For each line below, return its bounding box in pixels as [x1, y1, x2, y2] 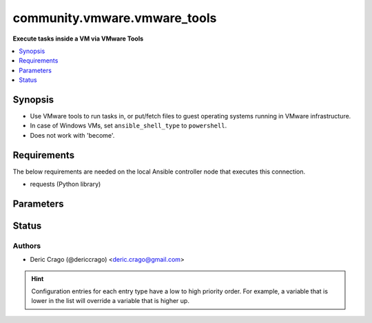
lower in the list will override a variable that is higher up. [31, 297, 189, 305]
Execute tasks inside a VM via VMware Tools [12, 34, 144, 43]
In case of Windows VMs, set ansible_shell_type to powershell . [30, 121, 227, 130]
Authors [12, 241, 41, 251]
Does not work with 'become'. [30, 131, 115, 139]
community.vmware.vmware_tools [12, 10, 217, 25]
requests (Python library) [30, 180, 101, 189]
